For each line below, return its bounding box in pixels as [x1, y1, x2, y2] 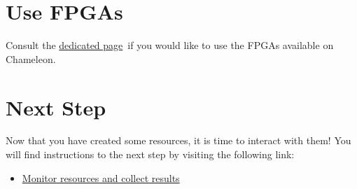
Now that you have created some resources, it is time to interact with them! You [6, 133, 351, 148]
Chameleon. [6, 51, 56, 66]
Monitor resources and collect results [22, 170, 180, 185]
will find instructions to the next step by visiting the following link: [6, 147, 295, 162]
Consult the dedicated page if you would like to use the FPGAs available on [6, 38, 334, 52]
